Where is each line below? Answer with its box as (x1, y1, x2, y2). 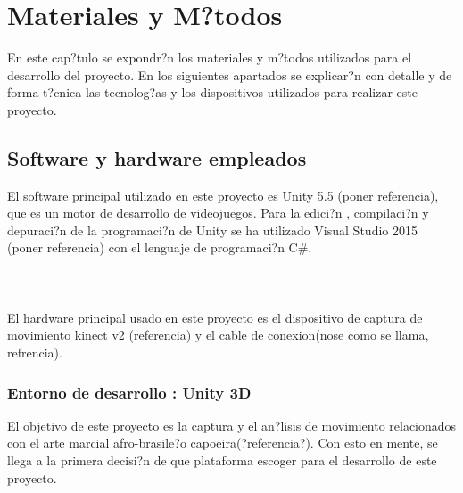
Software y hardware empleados (7, 144, 307, 171)
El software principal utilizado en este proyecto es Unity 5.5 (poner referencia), (7, 185, 439, 204)
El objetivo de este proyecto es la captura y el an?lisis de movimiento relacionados (7, 415, 457, 434)
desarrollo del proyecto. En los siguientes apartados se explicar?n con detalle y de (7, 65, 452, 84)
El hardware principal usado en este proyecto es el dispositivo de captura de (7, 308, 423, 326)
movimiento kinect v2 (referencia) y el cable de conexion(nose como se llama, (7, 325, 429, 344)
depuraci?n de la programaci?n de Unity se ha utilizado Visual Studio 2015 (7, 220, 418, 239)
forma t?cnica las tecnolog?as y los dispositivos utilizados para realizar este (7, 83, 418, 102)
